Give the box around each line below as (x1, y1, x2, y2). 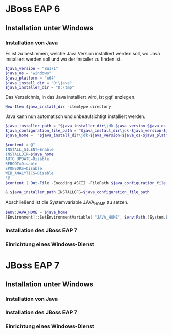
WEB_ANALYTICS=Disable (5, 171, 54, 176)
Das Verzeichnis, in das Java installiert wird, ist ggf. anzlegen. (5, 94, 136, 101)
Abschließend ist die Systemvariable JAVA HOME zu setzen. (5, 199, 129, 206)
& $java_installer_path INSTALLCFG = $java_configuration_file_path (5, 189, 150, 195)
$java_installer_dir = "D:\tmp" (5, 85, 74, 90)
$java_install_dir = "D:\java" (5, 80, 72, 85)
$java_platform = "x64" (5, 75, 56, 81)
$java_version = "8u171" (5, 66, 58, 71)
